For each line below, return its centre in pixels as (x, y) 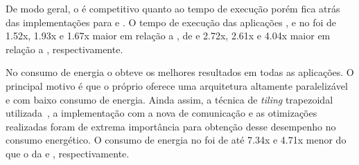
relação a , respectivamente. (64, 49)
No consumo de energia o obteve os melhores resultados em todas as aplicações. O (180, 72)
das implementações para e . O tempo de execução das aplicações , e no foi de (171, 22)
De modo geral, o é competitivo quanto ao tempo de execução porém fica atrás (173, 8)
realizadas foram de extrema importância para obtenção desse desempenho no (171, 126)
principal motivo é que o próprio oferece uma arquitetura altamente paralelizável (177, 85)
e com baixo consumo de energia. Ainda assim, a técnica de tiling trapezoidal (169, 99)
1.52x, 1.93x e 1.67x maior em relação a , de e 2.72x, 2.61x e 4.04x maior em (168, 36)
